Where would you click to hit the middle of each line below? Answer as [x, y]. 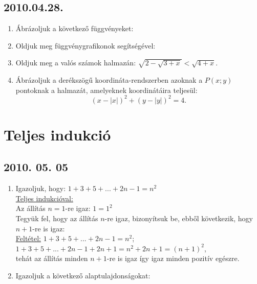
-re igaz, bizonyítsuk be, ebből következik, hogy [179, 218]
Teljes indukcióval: [44, 198]
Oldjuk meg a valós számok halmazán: [76, 63]
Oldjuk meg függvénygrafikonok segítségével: [85, 45]
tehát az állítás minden [52, 258]
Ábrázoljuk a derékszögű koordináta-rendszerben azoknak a [109, 79]
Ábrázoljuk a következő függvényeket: [74, 28]
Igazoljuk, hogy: [41, 188]
